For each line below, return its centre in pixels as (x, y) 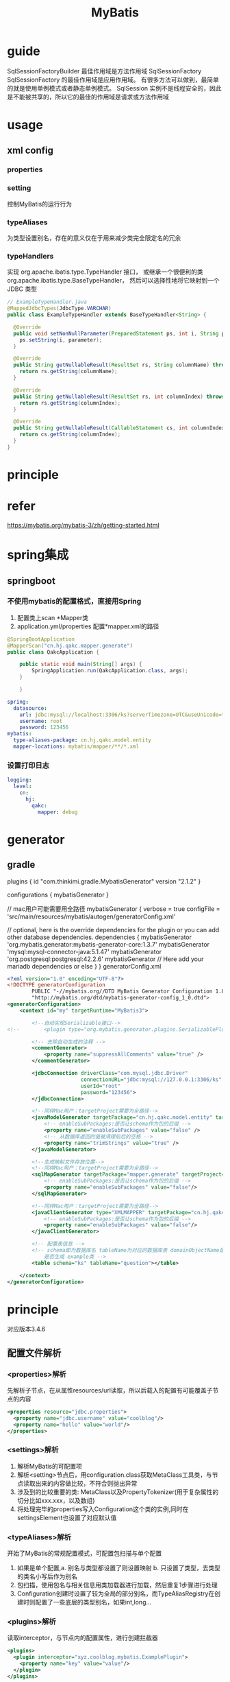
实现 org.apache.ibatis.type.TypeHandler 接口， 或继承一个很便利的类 (105, 272)
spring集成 (38, 555)
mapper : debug (57, 812)
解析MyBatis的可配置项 (49, 1466)
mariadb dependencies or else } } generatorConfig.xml (84, 966)
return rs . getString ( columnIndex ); (70, 403)
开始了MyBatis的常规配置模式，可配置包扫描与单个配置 (85, 1553)
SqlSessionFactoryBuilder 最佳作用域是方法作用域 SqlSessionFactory (104, 71)
